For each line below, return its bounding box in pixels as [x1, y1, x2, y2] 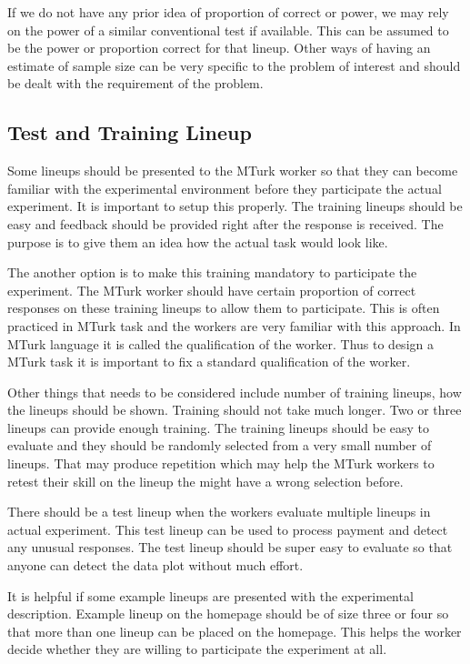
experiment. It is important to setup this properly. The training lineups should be [7, 196, 463, 216]
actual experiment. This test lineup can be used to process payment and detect [7, 519, 448, 538]
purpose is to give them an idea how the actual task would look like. [7, 232, 388, 251]
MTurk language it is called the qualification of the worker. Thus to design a [7, 334, 434, 353]
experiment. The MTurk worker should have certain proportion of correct [7, 280, 416, 299]
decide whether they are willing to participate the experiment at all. [7, 639, 387, 659]
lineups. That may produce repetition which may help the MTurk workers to [7, 454, 435, 473]
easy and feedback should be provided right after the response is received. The [7, 214, 444, 233]
